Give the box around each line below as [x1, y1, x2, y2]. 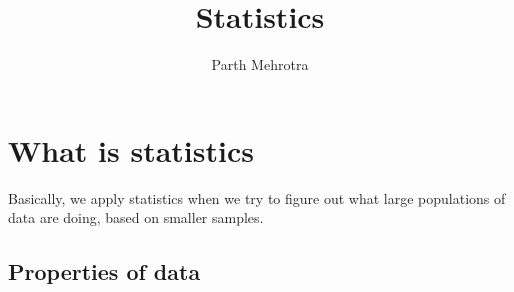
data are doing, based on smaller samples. [8, 207, 264, 228]
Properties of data [8, 256, 201, 287]
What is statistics [8, 129, 254, 170]
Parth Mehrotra [211, 54, 309, 75]
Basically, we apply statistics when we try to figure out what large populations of [8, 187, 506, 208]
